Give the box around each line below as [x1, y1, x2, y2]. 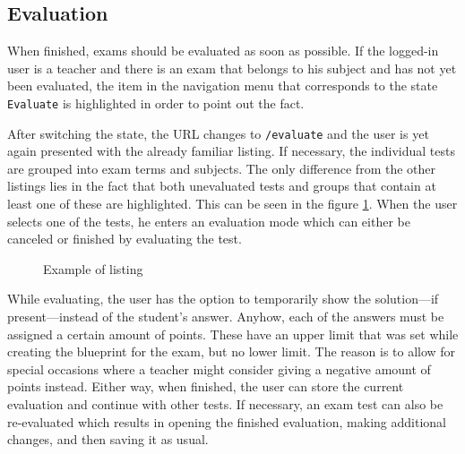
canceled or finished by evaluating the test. [7, 229, 242, 248]
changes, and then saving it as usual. [7, 430, 209, 449]
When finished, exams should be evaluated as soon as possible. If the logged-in [7, 41, 439, 60]
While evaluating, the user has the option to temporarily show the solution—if [7, 289, 439, 308]
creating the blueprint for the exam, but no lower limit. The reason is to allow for [7, 342, 456, 361]
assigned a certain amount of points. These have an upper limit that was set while [7, 324, 459, 343]
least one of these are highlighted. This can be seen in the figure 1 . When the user [7, 194, 458, 213]
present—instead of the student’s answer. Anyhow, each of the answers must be [7, 307, 444, 326]
